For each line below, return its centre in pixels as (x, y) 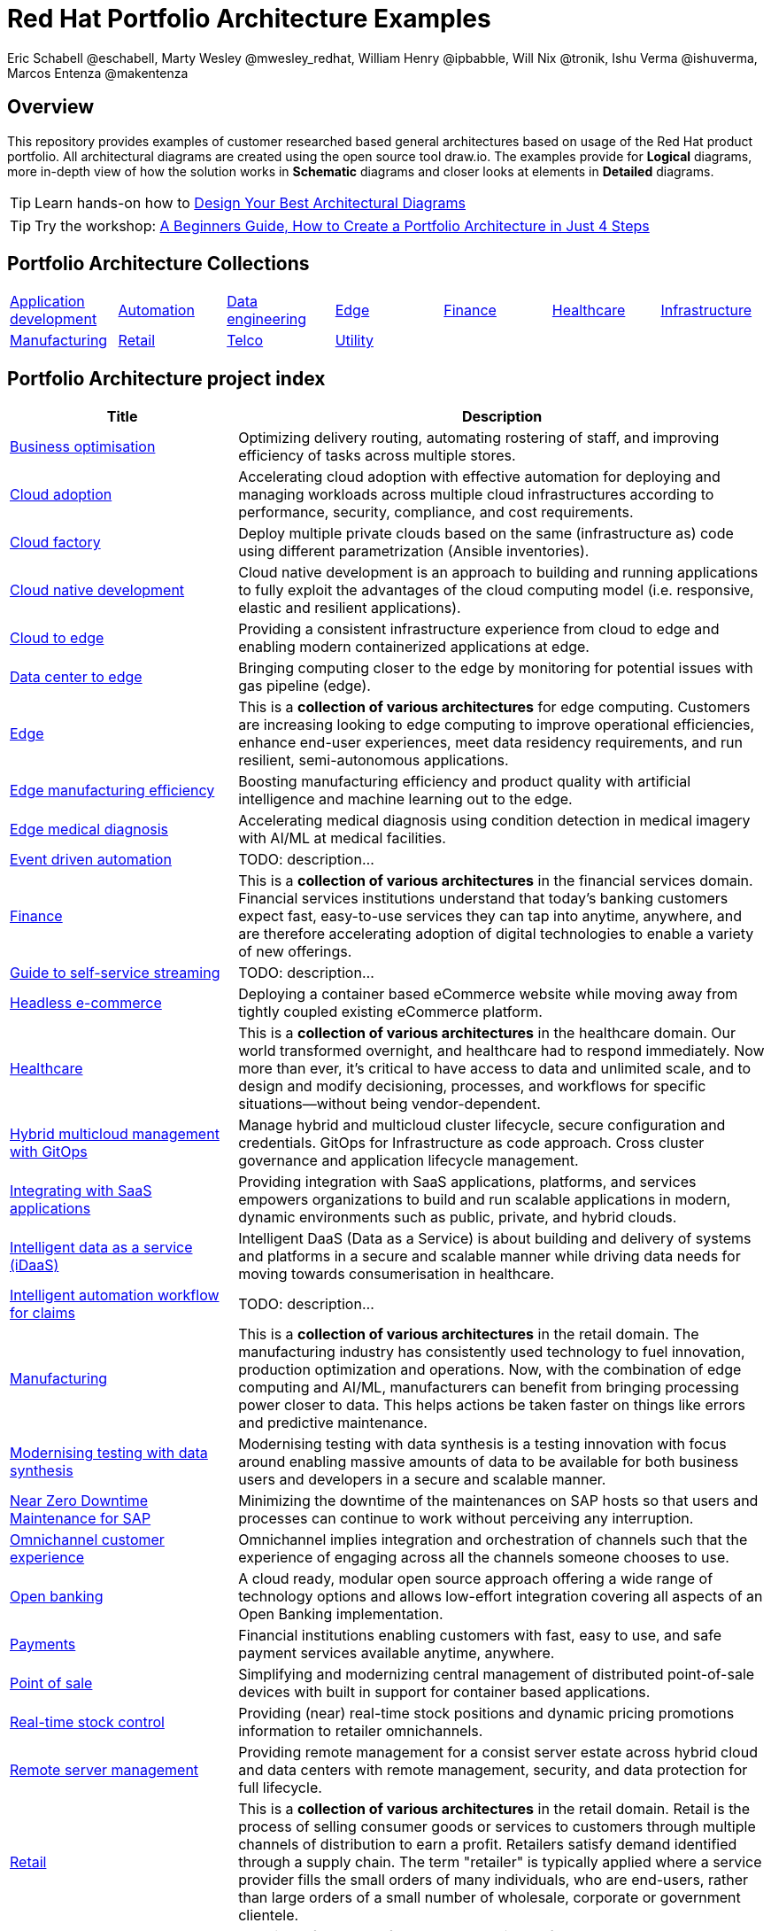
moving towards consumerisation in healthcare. (397, 1274)
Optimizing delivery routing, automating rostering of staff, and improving (479, 438)
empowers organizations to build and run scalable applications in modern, (485, 1200)
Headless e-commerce (86, 1003)
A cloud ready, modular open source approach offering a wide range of (476, 1579)
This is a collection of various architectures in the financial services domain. (496, 881)
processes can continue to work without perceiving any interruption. (466, 1519)
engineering (267, 319)
